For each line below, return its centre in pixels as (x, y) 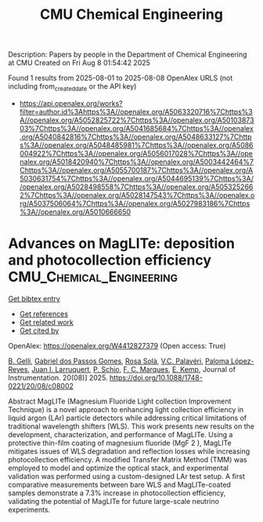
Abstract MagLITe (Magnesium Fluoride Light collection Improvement (120, 401)
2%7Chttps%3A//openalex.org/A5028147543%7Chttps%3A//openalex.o (137, 195)
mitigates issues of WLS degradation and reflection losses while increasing (129, 451)
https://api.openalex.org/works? (71, 103)
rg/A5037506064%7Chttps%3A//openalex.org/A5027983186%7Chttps (135, 203)
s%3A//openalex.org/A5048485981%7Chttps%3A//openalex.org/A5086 (136, 145)
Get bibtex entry (34, 298)
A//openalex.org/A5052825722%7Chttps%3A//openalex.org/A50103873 (137, 120)
